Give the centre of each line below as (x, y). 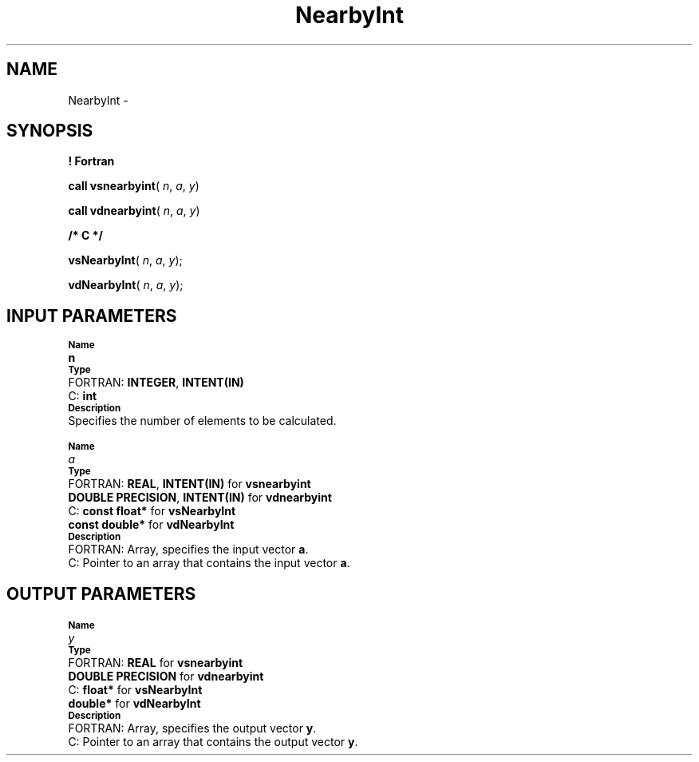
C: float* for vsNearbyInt (135, 690)
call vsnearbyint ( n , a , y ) (134, 186)
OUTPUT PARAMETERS (101, 593)
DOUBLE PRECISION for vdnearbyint (166, 677)
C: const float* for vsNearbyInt (152, 511)
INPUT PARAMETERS (92, 316)
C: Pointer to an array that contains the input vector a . (209, 563)
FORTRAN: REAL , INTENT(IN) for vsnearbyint (190, 484)
